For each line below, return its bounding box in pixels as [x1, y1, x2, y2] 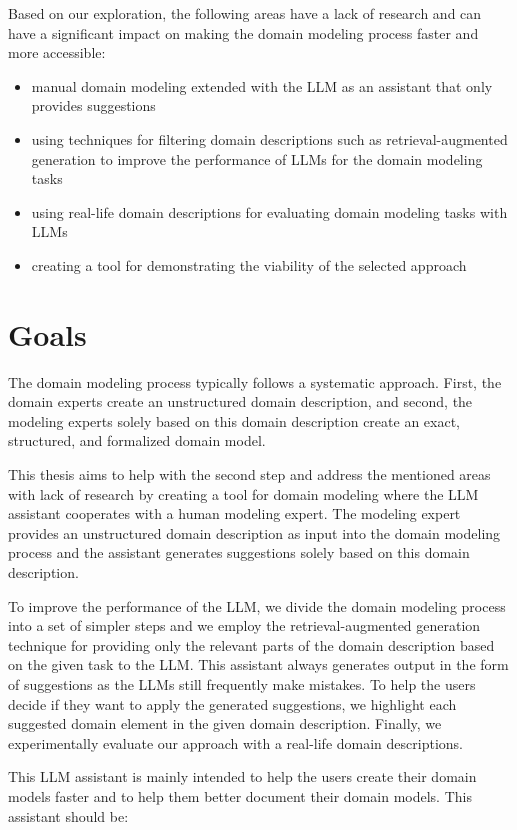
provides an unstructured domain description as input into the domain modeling [8, 522, 501, 543]
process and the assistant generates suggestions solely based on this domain [8, 542, 470, 563]
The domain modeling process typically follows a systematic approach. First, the [8, 371, 502, 392]
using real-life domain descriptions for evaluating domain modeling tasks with [31, 201, 508, 222]
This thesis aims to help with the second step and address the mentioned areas [8, 464, 491, 485]
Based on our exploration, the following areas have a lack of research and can [8, 3, 482, 23]
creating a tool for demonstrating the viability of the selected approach [31, 254, 467, 275]
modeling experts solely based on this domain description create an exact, [8, 410, 460, 431]
